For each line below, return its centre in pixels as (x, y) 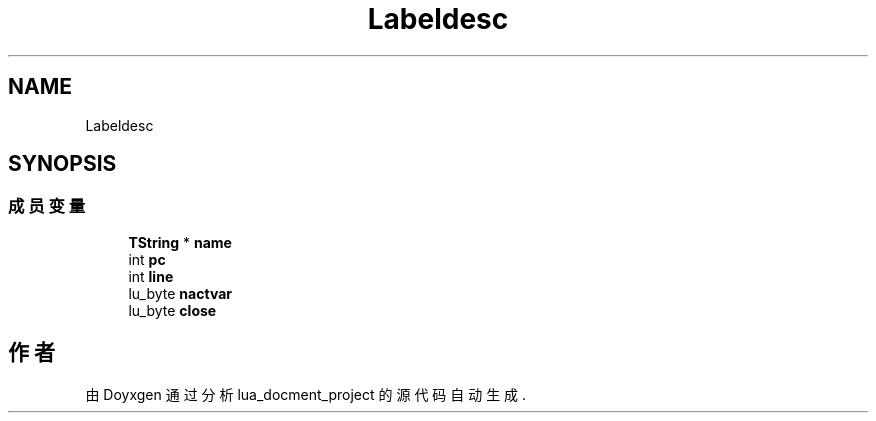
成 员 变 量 (47, 206)
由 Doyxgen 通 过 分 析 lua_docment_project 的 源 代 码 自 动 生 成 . (306, 394)
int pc (147, 259)
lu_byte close (172, 310)
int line (151, 276)
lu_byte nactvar (180, 293)
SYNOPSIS (62, 164)
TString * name (180, 242)
